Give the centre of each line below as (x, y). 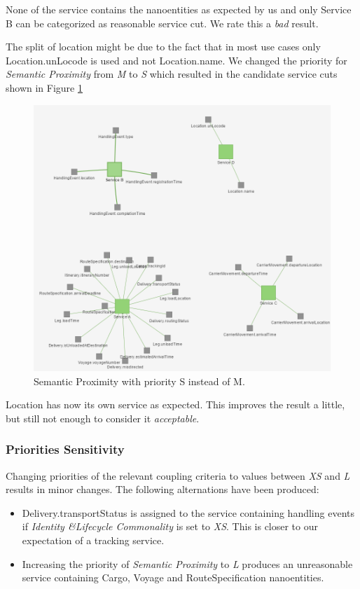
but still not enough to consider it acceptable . (103, 418)
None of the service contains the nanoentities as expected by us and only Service (179, 9)
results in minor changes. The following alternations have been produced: (162, 489)
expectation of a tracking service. (93, 540)
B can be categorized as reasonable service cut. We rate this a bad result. (162, 23)
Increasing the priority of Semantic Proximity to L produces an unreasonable (187, 563)
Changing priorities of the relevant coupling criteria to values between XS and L (178, 475)
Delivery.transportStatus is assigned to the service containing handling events (188, 512)
